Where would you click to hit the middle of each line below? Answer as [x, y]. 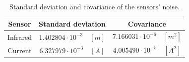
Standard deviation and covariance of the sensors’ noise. [94, 6]
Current [20, 50]
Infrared [20, 37]
